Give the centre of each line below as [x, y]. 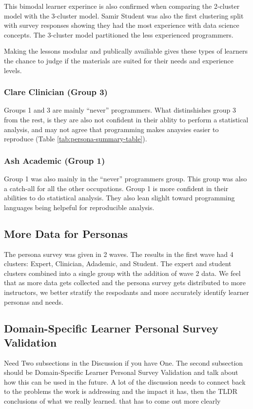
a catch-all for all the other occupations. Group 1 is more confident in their [116, 188]
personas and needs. [34, 302]
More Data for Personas [66, 233]
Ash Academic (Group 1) [55, 160]
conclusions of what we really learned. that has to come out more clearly [112, 401]
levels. [13, 70]
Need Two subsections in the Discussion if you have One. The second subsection [124, 362]
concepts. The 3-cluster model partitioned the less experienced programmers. [119, 34]
